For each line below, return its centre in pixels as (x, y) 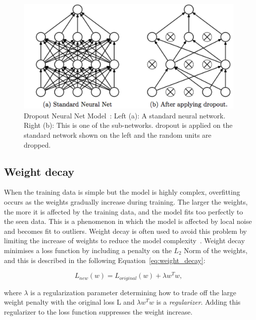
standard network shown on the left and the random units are (118, 134)
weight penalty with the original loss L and (69, 302)
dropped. (37, 144)
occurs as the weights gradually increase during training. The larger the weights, (126, 201)
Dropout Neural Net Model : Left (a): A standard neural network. (125, 115)
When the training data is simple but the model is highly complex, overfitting (122, 192)
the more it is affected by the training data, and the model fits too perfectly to (124, 211)
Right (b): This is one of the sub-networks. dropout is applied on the (128, 125)
